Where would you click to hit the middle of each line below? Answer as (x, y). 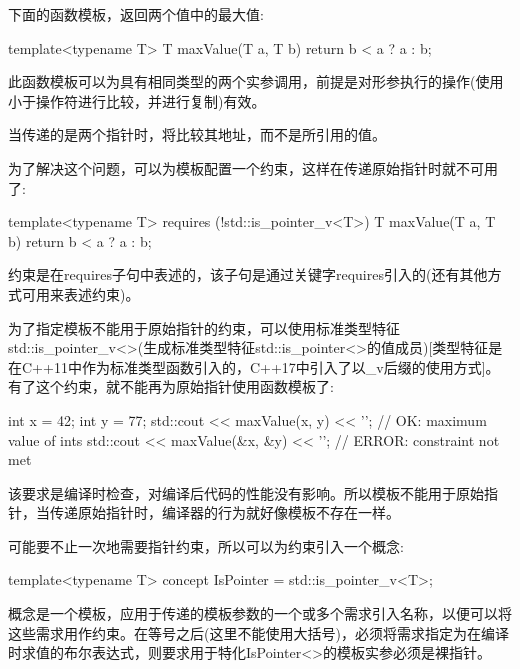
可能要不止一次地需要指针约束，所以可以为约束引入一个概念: (206, 545)
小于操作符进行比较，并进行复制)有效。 (137, 100)
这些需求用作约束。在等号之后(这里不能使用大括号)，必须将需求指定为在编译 (258, 632)
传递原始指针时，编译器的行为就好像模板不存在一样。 (224, 512)
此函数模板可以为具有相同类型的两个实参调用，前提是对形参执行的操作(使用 (256, 81)
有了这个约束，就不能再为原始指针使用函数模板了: (171, 386)
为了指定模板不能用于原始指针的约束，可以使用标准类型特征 (204, 327)
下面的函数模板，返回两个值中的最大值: (136, 14)
